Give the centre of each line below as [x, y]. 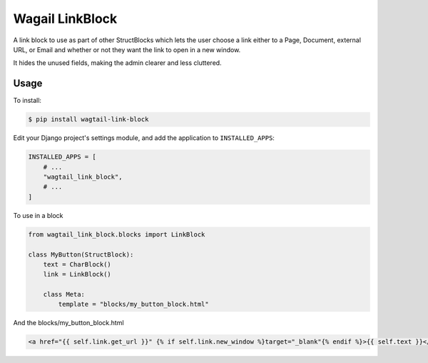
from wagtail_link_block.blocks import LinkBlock [117, 234]
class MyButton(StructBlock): [81, 254]
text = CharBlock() [77, 264]
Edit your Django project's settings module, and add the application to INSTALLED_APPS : [144, 138]
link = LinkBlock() [77, 274]
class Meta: [64, 294]
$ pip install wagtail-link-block [88, 119]
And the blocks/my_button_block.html [68, 323]
